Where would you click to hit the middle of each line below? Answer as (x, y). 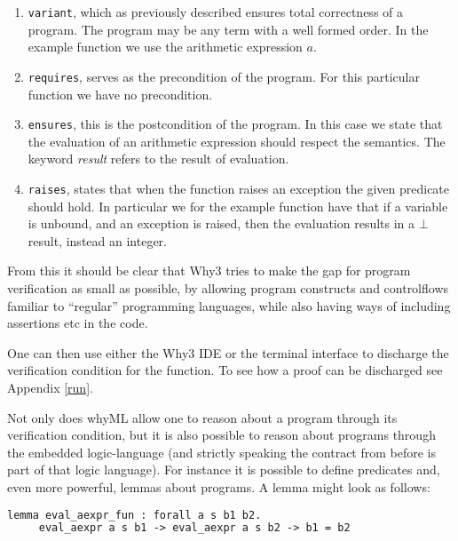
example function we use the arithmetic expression (165, 47)
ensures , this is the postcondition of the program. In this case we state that (235, 124)
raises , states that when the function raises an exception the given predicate (239, 188)
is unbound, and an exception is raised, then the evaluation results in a (221, 223)
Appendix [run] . (50, 387)
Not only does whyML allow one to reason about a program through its (202, 417)
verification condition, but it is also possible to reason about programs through (221, 435)
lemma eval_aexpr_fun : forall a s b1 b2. (134, 515)
